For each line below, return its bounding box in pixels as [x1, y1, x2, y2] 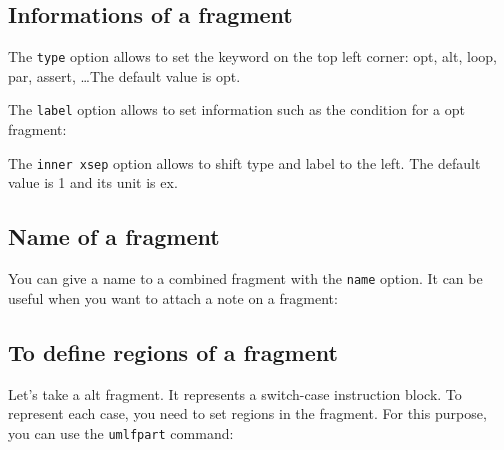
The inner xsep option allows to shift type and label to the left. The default [8, 152, 481, 173]
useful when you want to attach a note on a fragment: [8, 287, 338, 308]
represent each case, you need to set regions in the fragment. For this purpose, [8, 403, 487, 424]
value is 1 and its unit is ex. [8, 172, 178, 193]
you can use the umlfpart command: [8, 422, 234, 443]
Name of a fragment [8, 221, 220, 252]
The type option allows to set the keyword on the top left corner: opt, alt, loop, [8, 46, 497, 67]
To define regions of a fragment [8, 336, 338, 367]
